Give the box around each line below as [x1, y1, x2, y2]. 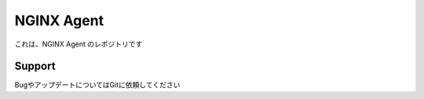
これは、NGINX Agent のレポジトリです [14, 39, 143, 49]
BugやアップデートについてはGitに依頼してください [14, 80, 181, 90]
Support [14, 60, 56, 73]
